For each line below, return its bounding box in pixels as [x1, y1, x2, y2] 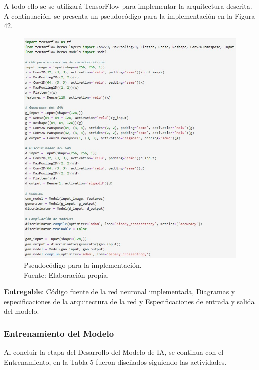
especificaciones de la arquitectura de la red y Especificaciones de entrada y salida [4, 296, 255, 306]
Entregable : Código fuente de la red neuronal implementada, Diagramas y [4, 286, 235, 297]
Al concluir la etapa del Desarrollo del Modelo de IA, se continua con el [4, 347, 224, 357]
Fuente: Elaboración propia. [24, 269, 109, 280]
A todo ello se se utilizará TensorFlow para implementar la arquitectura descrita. [4, 1, 252, 11]
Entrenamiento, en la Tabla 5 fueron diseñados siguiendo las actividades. [4, 356, 227, 367]
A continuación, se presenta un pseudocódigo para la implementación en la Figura [4, 10, 255, 21]
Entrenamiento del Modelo [4, 327, 114, 339]
